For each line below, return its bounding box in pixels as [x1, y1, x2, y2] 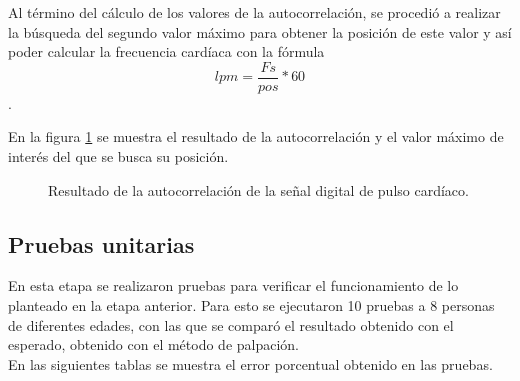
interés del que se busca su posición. [8, 146, 229, 167]
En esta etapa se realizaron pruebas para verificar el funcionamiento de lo [8, 275, 459, 296]
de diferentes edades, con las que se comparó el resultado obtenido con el [8, 314, 454, 335]
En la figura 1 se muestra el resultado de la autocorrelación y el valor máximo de [8, 126, 504, 147]
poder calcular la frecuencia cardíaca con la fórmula [8, 41, 325, 62]
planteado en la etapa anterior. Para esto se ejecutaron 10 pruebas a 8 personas [8, 295, 495, 316]
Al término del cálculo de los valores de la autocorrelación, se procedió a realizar [8, 2, 501, 22]
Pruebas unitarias [8, 228, 195, 259]
